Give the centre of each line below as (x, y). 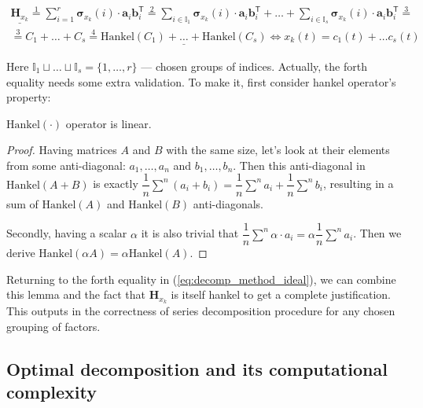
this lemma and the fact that (76, 294)
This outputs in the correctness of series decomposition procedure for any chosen (201, 311)
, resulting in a (358, 184)
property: (29, 97)
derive (21, 253)
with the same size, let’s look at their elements (278, 150)
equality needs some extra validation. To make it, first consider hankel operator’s (201, 81)
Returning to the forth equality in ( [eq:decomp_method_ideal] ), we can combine (201, 279)
